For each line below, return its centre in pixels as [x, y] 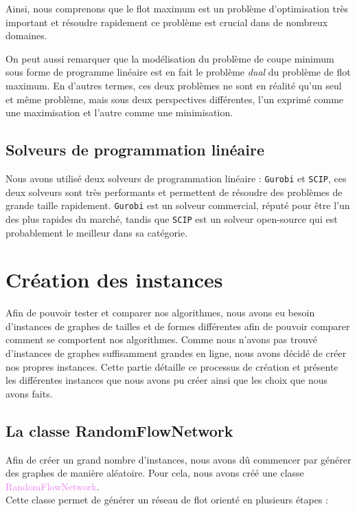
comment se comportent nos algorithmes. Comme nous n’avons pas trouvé [161, 339]
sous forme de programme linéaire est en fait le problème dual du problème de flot [178, 72]
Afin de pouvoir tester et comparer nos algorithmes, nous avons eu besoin [160, 313]
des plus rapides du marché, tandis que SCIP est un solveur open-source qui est [172, 218]
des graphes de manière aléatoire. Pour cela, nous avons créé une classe [155, 473]
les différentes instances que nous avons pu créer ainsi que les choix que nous [166, 380]
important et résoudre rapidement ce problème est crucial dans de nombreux [167, 22]
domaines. [26, 35]
